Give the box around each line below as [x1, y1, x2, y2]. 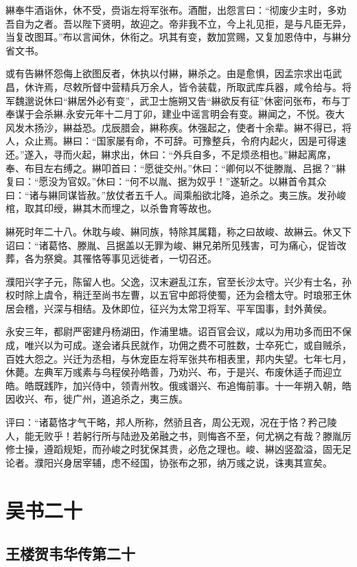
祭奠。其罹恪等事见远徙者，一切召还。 [43, 251, 217, 266]
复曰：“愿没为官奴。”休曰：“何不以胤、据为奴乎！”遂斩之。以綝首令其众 [5, 174, 327, 189]
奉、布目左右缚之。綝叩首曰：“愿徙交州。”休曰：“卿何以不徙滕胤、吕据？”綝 [5, 160, 346, 175]
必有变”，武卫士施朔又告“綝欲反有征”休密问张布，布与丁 [96, 93, 351, 107]
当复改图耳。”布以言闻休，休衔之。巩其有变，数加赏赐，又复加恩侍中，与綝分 [5, 30, 352, 44]
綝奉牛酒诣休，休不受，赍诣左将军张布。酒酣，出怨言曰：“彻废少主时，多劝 [5, 3, 347, 17]
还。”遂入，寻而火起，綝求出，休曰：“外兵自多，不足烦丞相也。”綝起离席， [5, 147, 336, 161]
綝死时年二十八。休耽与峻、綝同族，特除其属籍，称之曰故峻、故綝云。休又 [5, 224, 342, 238]
